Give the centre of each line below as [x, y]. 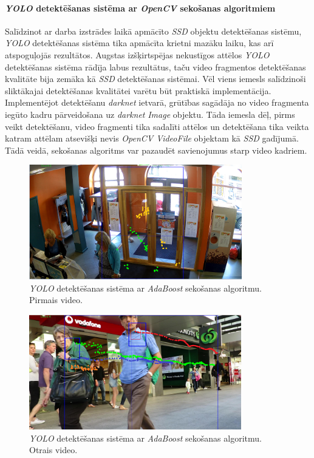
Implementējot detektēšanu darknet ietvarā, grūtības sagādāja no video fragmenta [157, 102]
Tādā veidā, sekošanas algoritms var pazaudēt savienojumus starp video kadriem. [156, 150]
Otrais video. [53, 450]
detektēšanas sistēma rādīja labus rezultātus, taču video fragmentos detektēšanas [155, 67]
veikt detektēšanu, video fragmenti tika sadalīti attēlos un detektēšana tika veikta [157, 126]
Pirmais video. [56, 300]
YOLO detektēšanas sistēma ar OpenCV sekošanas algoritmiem [140, 8]
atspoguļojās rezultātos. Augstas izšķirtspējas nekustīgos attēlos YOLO [137, 54]
